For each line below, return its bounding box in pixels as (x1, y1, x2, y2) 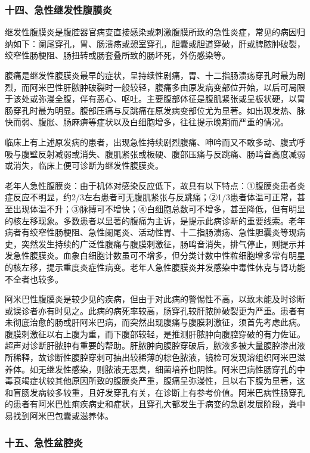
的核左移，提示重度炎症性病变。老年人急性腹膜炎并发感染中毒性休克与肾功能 (5, 260, 305, 273)
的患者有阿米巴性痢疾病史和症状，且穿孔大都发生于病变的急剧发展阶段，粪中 (5, 398, 305, 410)
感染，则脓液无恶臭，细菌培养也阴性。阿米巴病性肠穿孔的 (71, 362, 297, 375)
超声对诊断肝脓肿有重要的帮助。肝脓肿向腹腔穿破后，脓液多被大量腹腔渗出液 (5, 339, 305, 352)
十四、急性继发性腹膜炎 (5, 2, 112, 17)
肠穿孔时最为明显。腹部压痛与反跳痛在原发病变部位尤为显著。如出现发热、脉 (5, 104, 305, 116)
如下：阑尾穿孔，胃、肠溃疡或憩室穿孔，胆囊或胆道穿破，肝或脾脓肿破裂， (13, 37, 305, 49)
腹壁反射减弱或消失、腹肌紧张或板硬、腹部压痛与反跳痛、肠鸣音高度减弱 (21, 147, 305, 160)
